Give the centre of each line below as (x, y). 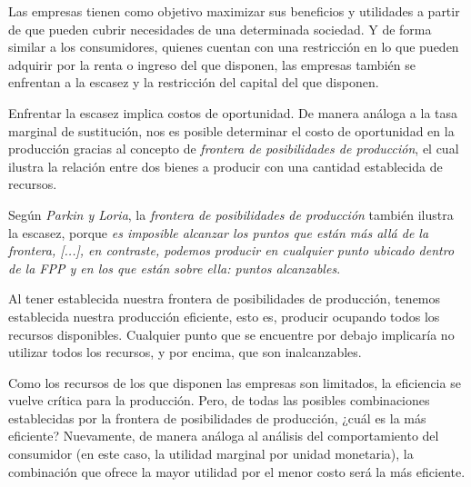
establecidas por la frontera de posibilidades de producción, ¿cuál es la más (217, 417)
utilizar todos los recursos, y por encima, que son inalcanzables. (185, 352)
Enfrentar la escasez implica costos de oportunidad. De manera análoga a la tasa (233, 112)
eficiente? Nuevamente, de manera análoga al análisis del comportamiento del (224, 436)
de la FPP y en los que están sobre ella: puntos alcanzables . (175, 268)
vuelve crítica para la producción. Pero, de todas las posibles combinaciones (219, 400)
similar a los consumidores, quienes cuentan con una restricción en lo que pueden (234, 47)
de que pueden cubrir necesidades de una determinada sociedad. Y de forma (220, 29)
